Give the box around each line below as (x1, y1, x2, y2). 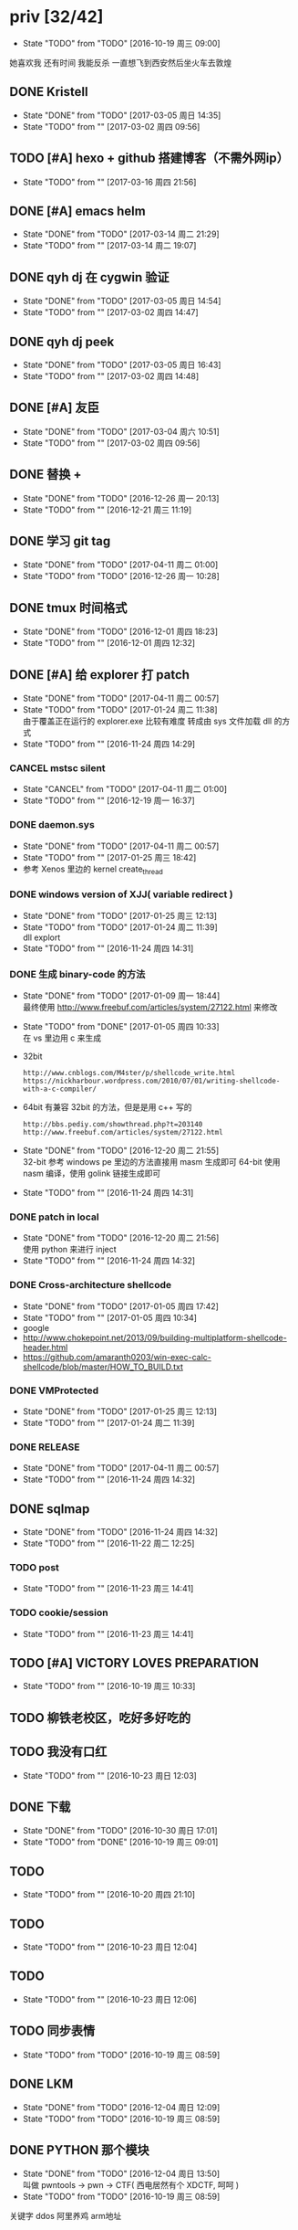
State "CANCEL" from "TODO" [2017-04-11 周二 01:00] (22, 784, 228, 795)
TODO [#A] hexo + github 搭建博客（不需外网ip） (9, 151, 289, 166)
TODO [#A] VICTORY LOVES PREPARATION (9, 1655, 260, 1671)
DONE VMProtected (9, 1384, 99, 1397)
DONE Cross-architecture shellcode (9, 1279, 172, 1292)
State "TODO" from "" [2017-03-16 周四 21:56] (22, 176, 197, 187)
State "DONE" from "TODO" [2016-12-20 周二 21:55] (22, 1145, 220, 1157)
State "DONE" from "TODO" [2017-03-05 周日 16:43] (22, 359, 221, 370)
